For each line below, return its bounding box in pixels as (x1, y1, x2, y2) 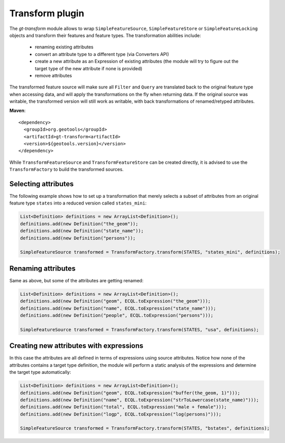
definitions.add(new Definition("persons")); (20, 235, 136, 241)
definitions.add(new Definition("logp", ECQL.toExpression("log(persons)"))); (20, 411, 221, 417)
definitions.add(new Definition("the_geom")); (20, 221, 138, 226)
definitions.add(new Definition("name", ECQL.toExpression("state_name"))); (20, 305, 216, 311)
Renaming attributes (9, 264, 76, 273)
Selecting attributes (9, 180, 74, 188)
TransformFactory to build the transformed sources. (9, 166, 124, 172)
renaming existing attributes (35, 44, 94, 50)
